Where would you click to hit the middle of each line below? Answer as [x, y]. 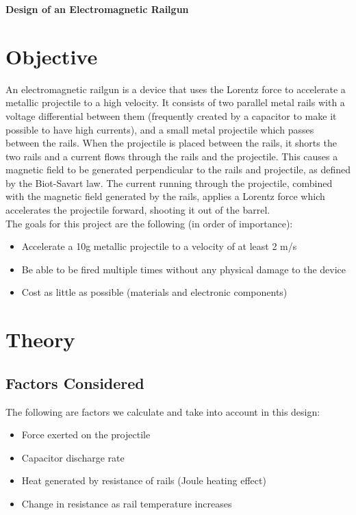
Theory [40, 339]
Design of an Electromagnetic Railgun [97, 9]
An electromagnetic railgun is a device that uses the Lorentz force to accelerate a [176, 89]
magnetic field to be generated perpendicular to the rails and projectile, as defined [178, 169]
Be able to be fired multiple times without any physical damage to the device [184, 269]
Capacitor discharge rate [73, 457]
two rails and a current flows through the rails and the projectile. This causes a [172, 156]
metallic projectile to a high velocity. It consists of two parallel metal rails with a [175, 102]
